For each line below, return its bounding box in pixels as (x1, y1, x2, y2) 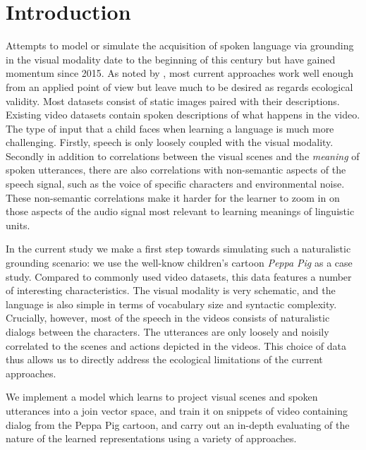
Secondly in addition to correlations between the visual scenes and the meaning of (6, 148, 360, 163)
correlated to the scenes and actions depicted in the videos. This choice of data (6, 338, 347, 353)
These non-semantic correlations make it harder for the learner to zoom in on (6, 190, 340, 205)
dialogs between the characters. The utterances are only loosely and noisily (6, 324, 329, 339)
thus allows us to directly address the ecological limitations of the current (6, 352, 323, 367)
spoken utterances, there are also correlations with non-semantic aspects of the (6, 162, 346, 177)
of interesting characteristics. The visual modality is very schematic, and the (6, 283, 336, 298)
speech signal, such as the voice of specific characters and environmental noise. (6, 176, 345, 191)
